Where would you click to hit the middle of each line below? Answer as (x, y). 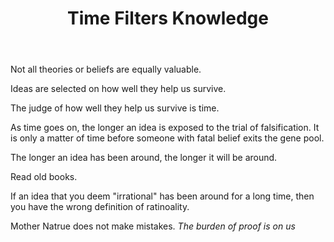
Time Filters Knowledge (168, 18)
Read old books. (44, 177)
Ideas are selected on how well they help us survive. (118, 89)
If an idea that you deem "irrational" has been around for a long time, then (162, 196)
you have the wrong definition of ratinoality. (100, 207)
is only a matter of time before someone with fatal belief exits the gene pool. (167, 138)
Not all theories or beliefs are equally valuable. (106, 69)
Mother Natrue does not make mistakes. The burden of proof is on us (153, 226)
